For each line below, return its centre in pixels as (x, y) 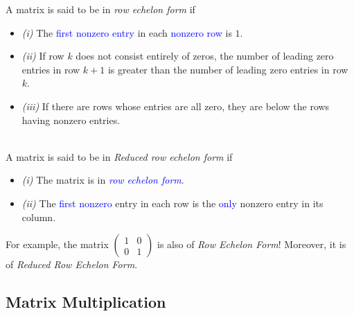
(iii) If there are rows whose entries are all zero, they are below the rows (176, 106)
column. (39, 217)
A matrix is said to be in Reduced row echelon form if (119, 156)
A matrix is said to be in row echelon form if (100, 9)
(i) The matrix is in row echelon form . (103, 180)
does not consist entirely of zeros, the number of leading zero (205, 56)
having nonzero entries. (71, 120)
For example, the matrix (57, 244)
